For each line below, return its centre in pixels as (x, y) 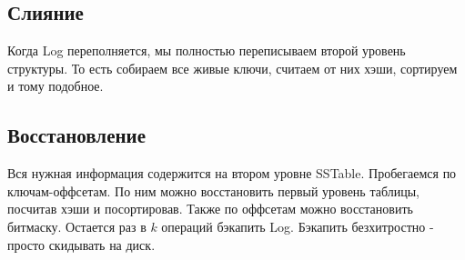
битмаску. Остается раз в (77, 226)
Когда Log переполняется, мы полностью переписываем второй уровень (207, 50)
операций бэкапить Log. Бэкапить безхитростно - (298, 226)
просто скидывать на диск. (81, 244)
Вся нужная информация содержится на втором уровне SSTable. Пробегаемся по (232, 173)
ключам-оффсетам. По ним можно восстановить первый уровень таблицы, (213, 190)
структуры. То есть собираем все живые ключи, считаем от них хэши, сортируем (232, 68)
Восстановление (76, 135)
